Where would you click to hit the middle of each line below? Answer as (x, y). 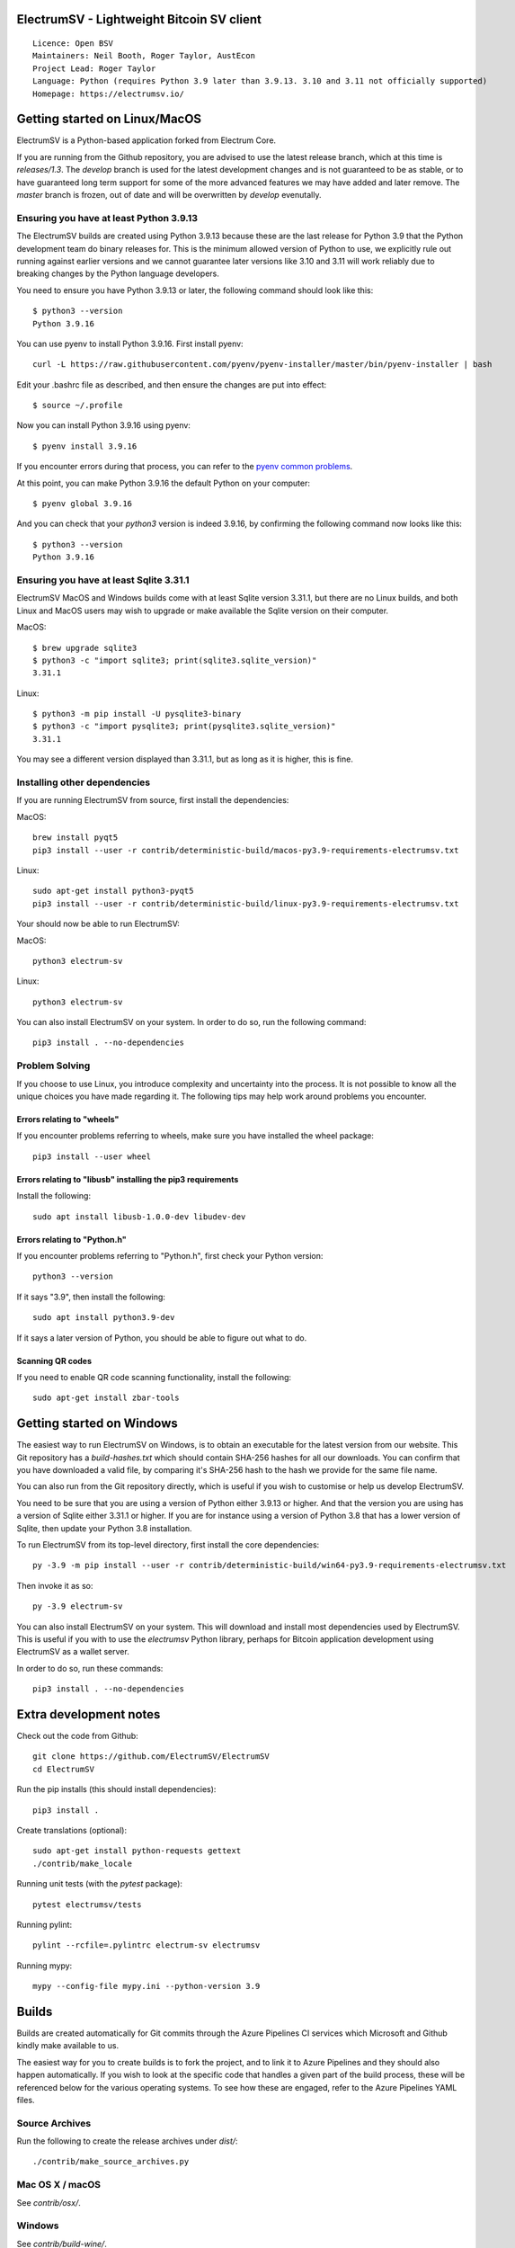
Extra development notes (89, 1714)
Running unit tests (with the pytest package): (100, 1884)
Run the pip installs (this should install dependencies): (116, 1789)
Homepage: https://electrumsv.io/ (108, 94)
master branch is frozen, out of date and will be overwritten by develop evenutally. (169, 195)
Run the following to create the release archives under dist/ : (127, 2141)
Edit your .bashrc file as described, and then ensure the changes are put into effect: (172, 384)
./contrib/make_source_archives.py (111, 2162)
